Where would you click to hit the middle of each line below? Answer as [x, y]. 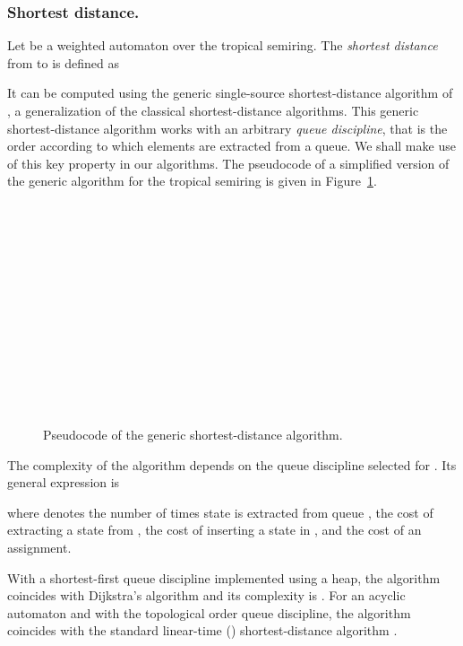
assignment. [39, 548]
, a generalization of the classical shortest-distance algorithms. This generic [213, 110]
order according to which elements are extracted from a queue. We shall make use [231, 146]
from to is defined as [64, 62]
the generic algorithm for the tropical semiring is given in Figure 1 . [192, 181]
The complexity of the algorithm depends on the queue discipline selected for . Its [232, 464]
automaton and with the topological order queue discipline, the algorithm [209, 612]
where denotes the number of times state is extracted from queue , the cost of [220, 512]
